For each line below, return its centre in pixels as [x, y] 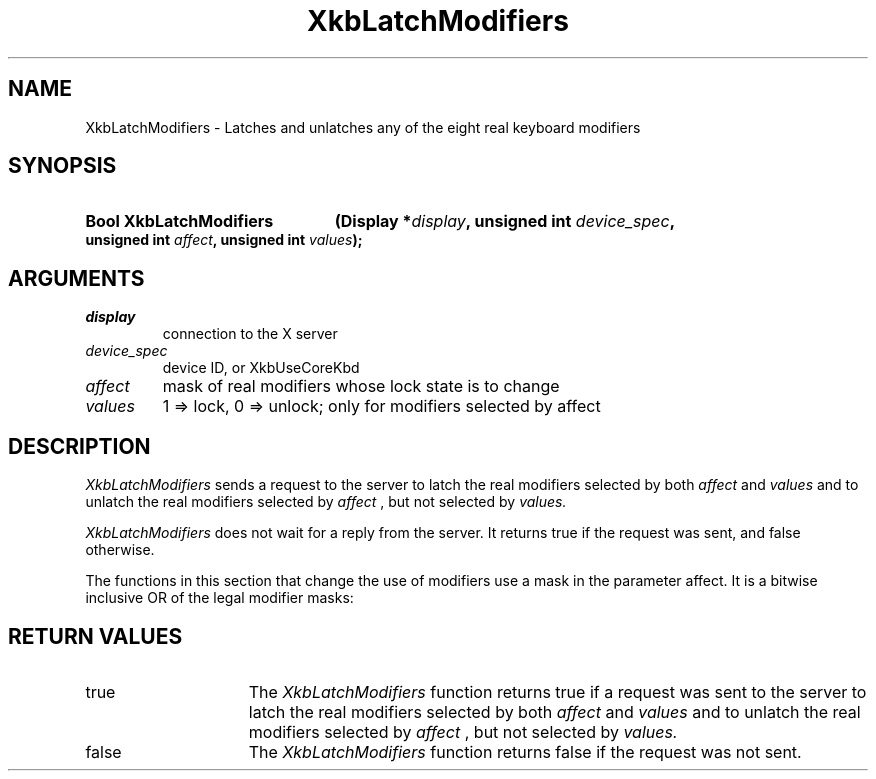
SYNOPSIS [62, 166]
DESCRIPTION [79, 446]
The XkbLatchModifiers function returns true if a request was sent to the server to [557, 691]
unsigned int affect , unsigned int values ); [224, 240]
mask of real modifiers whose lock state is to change [361, 386]
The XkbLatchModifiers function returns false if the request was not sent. [525, 751]
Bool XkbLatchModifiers [179, 221]
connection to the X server [250, 334]
